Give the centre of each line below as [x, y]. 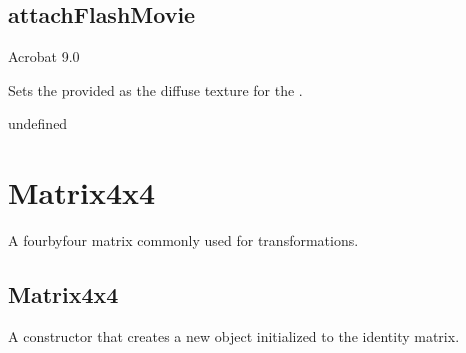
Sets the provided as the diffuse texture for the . [155, 89]
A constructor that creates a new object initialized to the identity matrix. [234, 335]
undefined [38, 123]
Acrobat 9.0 [44, 56]
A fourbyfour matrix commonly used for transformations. [183, 240]
